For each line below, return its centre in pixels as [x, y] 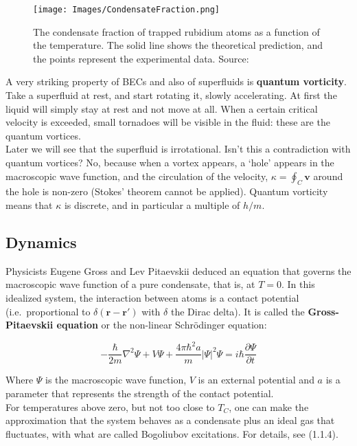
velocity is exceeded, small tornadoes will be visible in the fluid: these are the [168, 122]
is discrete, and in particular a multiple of [152, 204]
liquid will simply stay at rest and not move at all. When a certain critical [162, 108]
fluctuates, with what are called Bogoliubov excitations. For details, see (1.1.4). [172, 433]
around [328, 176]
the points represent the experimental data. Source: [141, 58]
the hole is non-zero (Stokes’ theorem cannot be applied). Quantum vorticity [167, 191]
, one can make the [269, 406]
